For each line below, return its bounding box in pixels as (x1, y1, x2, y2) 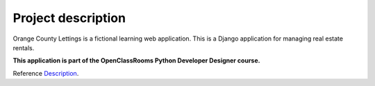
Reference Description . (12, 69, 79, 77)
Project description (12, 10, 126, 25)
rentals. (12, 43, 35, 52)
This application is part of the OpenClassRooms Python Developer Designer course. (12, 56, 260, 65)
